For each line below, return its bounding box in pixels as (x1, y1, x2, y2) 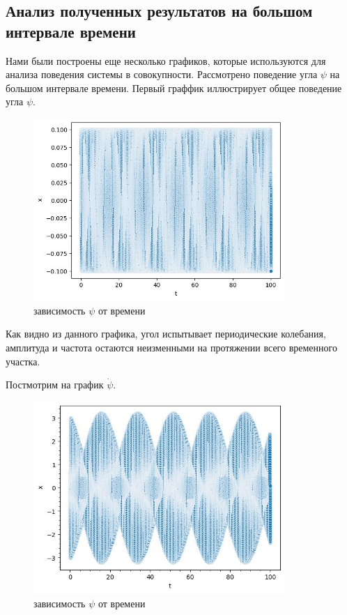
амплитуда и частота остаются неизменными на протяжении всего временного (6, 340, 337, 354)
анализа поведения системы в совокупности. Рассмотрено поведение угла (6, 67, 318, 82)
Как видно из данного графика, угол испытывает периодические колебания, (6, 326, 326, 341)
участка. (6, 354, 40, 368)
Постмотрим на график (6, 377, 104, 392)
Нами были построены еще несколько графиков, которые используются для (6, 53, 326, 68)
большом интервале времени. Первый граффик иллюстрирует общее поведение (6, 80, 342, 95)
